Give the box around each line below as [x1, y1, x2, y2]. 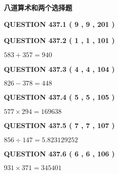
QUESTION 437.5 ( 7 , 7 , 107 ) [4, 120, 115, 130]
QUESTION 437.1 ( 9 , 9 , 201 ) [4, 19, 115, 29]
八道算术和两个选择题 [4, 2, 72, 12]
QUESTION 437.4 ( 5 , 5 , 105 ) [4, 92, 115, 102]
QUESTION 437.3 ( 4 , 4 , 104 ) [4, 64, 115, 74]
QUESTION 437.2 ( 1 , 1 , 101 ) [4, 35, 115, 45]
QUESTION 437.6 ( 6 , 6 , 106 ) [4, 148, 115, 158]
